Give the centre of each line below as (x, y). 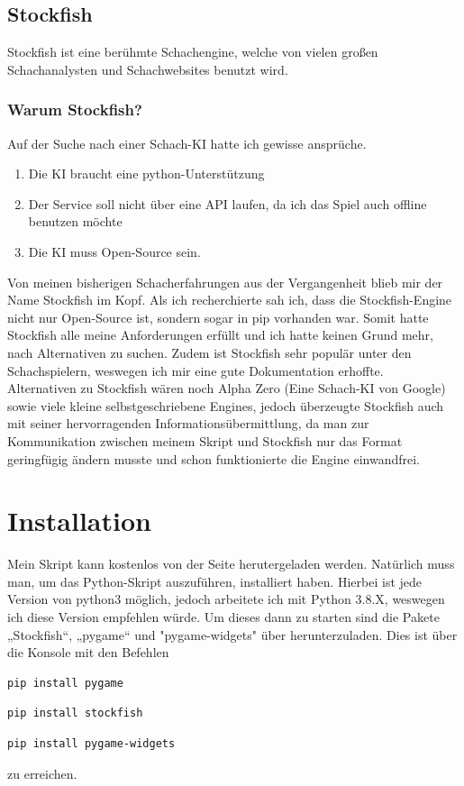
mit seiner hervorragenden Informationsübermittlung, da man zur (188, 423)
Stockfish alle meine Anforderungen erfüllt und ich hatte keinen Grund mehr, (220, 335)
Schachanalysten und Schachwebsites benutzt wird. (148, 69)
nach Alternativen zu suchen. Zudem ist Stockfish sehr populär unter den (209, 352)
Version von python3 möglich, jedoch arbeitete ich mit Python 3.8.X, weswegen (226, 599)
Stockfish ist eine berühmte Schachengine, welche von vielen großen (193, 52)
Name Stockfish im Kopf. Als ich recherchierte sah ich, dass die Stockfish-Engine (230, 300)
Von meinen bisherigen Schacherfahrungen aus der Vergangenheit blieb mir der (225, 282)
